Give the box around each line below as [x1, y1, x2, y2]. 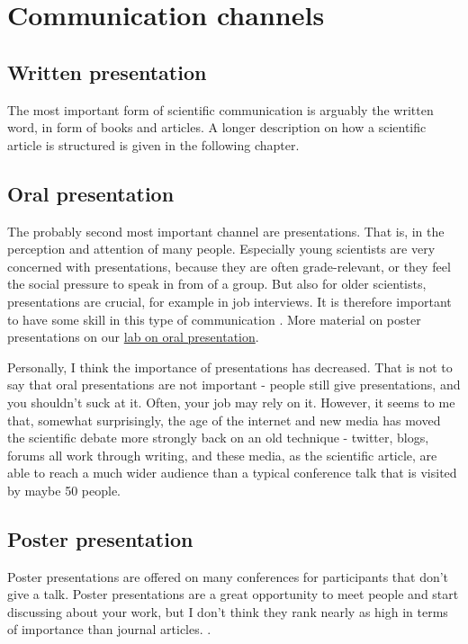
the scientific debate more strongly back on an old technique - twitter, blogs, [7, 428, 429, 447]
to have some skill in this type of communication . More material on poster [7, 309, 421, 328]
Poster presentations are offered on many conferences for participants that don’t [7, 567, 449, 586]
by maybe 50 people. [7, 480, 121, 499]
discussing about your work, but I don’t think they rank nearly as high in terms [7, 602, 448, 621]
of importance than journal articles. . [7, 620, 211, 639]
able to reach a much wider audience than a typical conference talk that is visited [7, 463, 457, 482]
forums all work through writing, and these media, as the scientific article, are [7, 445, 437, 464]
